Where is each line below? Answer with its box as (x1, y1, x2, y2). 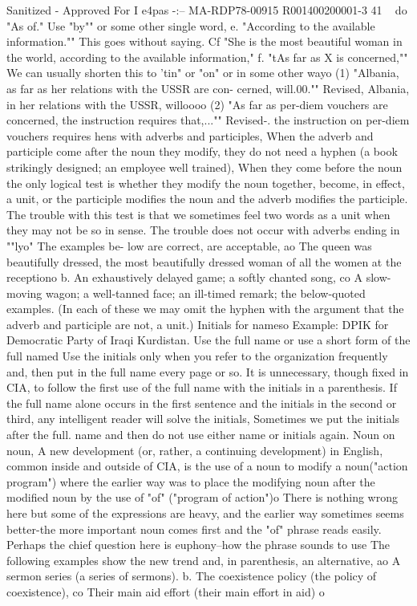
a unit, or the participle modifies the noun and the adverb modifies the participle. (6, 190, 408, 207)
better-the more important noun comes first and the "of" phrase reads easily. (6, 520, 382, 537)
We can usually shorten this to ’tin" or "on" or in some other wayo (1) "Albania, (6, 64, 399, 81)
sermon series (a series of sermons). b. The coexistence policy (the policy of (6, 567, 377, 584)
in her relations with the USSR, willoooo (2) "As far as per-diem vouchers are (6, 96, 388, 112)
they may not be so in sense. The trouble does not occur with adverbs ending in (6, 222, 400, 238)
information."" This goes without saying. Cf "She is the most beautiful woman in (6, 33, 403, 50)
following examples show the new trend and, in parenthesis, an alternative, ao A (6, 551, 401, 568)
